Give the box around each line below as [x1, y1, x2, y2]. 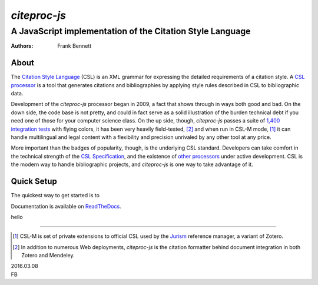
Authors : [11, 42, 34, 49]
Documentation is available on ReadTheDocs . [11, 203, 121, 210]
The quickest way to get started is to [11, 192, 100, 199]
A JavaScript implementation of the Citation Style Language [11, 26, 251, 37]
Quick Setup [11, 177, 57, 187]
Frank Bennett [57, 42, 92, 49]
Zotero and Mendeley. [21, 252, 75, 259]
